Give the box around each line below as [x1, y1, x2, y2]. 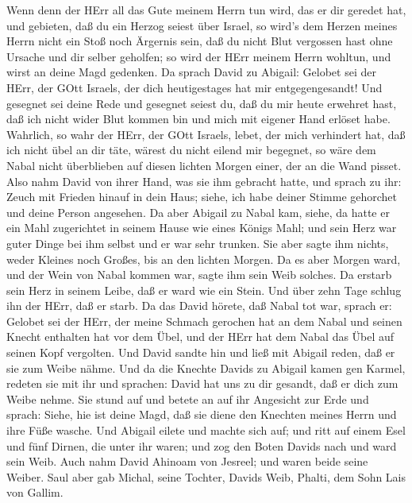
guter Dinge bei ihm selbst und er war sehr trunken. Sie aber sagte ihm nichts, [6, 234, 389, 251]
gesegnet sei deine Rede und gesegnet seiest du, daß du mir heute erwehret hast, [6, 95, 397, 111]
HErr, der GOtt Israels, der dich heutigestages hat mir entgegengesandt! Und [6, 79, 383, 95]
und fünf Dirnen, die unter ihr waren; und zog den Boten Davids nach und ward [6, 437, 397, 454]
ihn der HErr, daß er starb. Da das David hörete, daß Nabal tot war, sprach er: [6, 297, 392, 314]
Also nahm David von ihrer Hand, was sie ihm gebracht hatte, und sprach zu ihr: [6, 172, 402, 189]
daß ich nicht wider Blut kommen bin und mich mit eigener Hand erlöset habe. [6, 110, 391, 127]
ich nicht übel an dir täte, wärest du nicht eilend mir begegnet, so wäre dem [6, 141, 376, 158]
